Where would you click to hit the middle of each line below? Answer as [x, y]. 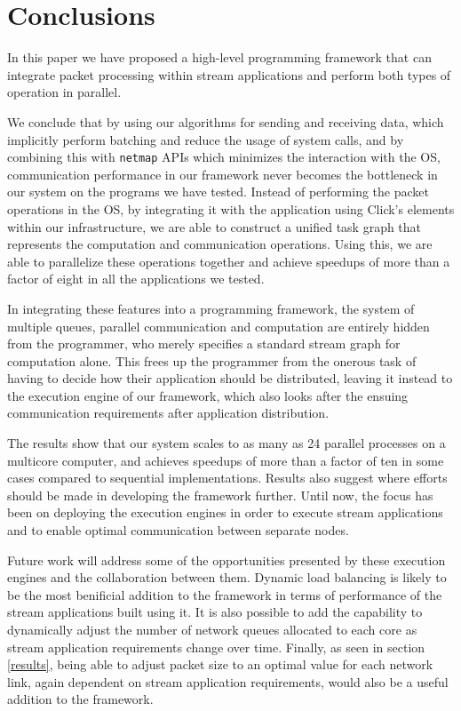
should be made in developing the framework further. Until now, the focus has [220, 495]
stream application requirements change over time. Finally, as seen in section [216, 647]
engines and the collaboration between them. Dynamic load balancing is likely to [227, 577]
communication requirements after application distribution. [168, 413]
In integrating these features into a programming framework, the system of [211, 308]
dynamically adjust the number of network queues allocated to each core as [212, 629]
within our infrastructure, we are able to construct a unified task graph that [215, 226]
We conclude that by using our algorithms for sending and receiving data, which [226, 121]
